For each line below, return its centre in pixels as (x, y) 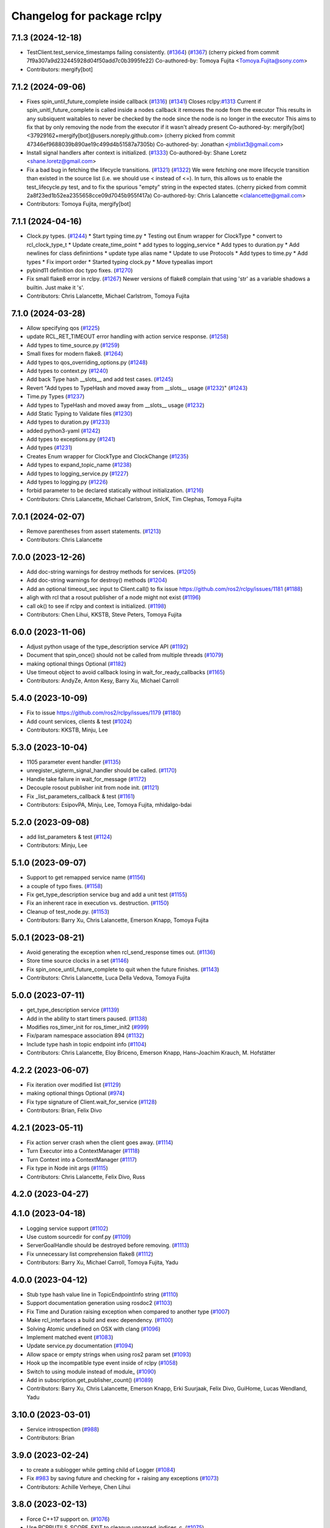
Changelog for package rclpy (86, 16)
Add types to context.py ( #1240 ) (67, 370)
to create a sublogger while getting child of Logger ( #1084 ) (101, 1469)
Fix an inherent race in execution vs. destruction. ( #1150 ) (98, 903)
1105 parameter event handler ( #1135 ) (74, 762)
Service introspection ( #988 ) (63, 1429)
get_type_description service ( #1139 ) (73, 1010)
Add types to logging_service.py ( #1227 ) (78, 473)
